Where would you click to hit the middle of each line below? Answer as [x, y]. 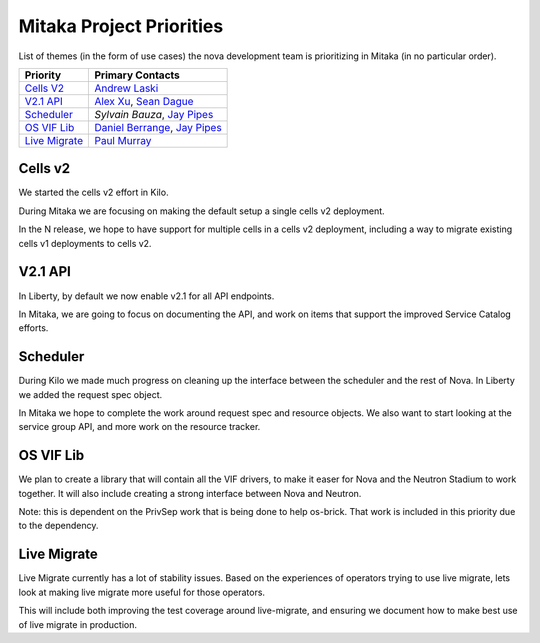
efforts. [33, 328]
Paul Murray [123, 140]
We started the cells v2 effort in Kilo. [93, 192]
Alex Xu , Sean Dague [144, 101]
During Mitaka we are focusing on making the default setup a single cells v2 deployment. [201, 211]
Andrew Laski [126, 88]
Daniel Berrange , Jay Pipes [158, 127]
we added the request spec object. [90, 394]
